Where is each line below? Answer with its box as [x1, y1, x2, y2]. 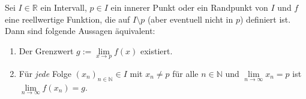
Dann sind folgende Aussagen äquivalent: [5, 24, 155, 37]
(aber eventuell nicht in [147, 13, 233, 25]
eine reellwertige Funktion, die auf [5, 13, 130, 25]
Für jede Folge [19, 67, 71, 79]
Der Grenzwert [19, 44, 74, 57]
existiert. [140, 44, 173, 57]
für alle [172, 67, 199, 79]
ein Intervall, [40, 1, 87, 13]
